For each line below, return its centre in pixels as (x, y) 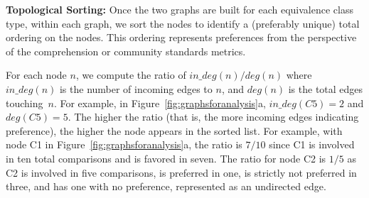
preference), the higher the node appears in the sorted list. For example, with (174, 130)
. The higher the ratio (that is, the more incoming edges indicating (213, 117)
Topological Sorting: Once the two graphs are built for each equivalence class (180, 9)
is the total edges (326, 88)
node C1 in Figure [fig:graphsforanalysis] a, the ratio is (124, 144)
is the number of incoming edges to (136, 88)
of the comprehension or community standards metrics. (126, 51)
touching (25, 103)
